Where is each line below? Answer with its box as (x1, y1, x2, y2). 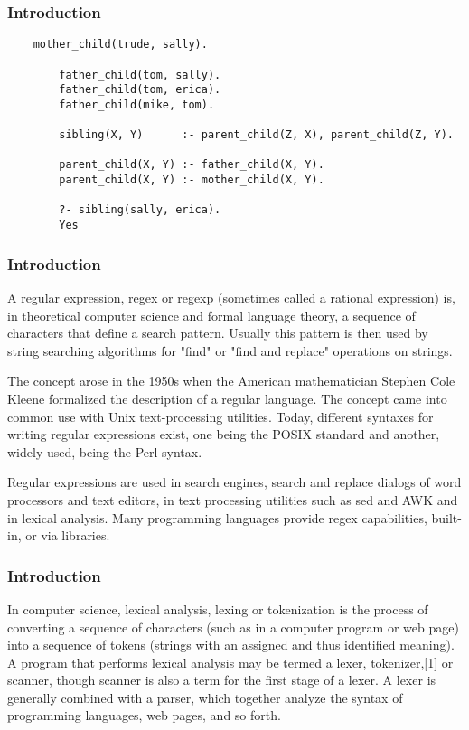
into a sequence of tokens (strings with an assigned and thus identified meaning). (7, 635, 455, 654)
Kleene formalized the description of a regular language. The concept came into (7, 388, 447, 407)
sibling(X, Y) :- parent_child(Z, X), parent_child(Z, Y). (59, 128, 454, 142)
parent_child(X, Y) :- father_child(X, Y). (59, 158, 324, 172)
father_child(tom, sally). (59, 68, 221, 81)
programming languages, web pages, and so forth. (7, 706, 281, 725)
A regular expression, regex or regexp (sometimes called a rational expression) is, (7, 287, 455, 306)
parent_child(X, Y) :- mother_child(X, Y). (59, 173, 324, 187)
